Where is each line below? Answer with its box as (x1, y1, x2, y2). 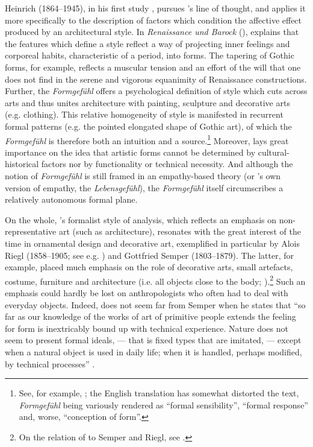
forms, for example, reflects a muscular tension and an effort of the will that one (5, 60, 301, 73)
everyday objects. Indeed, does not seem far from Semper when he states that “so (5, 298, 306, 311)
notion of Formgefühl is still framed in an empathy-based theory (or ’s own (5, 169, 281, 182)
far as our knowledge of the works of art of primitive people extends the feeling (5, 310, 296, 323)
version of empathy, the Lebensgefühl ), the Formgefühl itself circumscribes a (5, 181, 284, 194)
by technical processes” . (5, 357, 95, 370)
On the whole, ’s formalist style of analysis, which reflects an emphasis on (5, 213, 276, 226)
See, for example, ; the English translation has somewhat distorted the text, (19, 387, 299, 399)
